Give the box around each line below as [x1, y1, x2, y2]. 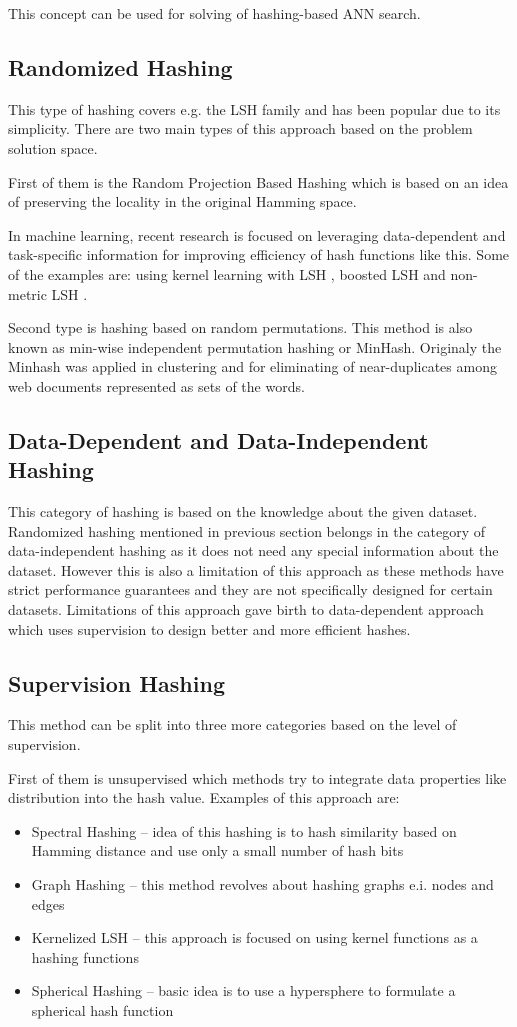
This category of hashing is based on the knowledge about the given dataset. [8, 501, 478, 522]
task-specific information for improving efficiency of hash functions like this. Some [8, 244, 510, 265]
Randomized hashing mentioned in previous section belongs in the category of [8, 520, 485, 541]
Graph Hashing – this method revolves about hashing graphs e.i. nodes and [31, 874, 494, 895]
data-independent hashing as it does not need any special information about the [8, 540, 499, 561]
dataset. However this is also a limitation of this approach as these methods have [8, 559, 504, 580]
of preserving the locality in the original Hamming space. [8, 191, 357, 212]
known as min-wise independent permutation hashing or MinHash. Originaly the [8, 336, 502, 357]
